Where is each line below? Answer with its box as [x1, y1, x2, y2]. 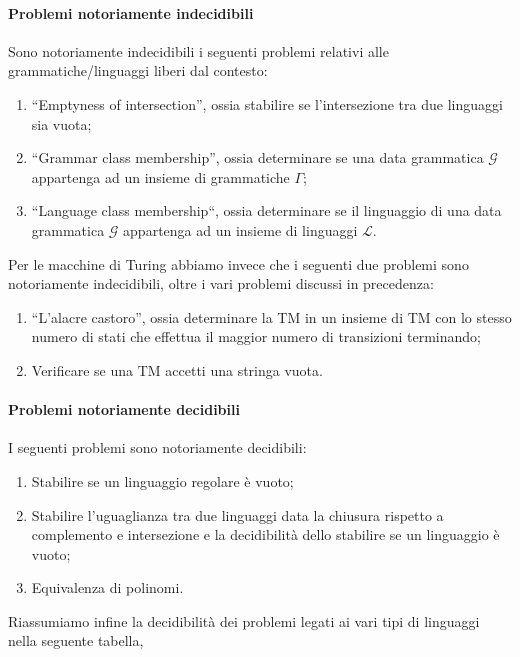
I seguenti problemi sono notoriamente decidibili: [8, 437, 307, 458]
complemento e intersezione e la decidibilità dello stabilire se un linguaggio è [31, 524, 500, 545]
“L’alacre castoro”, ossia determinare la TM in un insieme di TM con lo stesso [31, 306, 512, 327]
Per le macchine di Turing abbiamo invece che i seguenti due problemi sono [8, 253, 469, 274]
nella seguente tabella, [8, 630, 144, 651]
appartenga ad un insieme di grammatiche [31, 166, 290, 187]
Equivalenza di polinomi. [31, 577, 184, 598]
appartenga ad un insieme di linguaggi [123, 219, 358, 240]
